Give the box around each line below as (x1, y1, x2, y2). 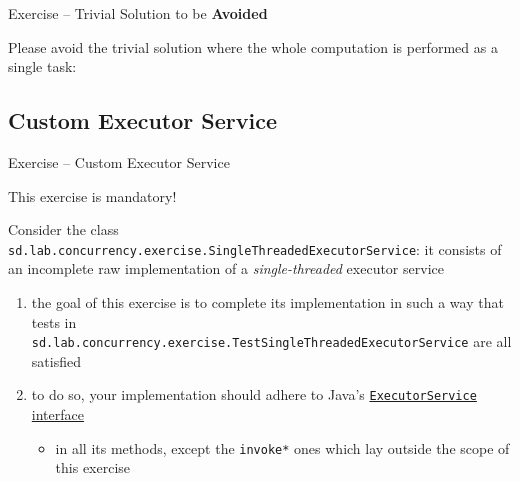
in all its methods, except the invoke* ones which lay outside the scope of (55, 437, 510, 458)
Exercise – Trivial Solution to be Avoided (8, 3, 268, 23)
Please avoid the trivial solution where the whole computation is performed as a (8, 36, 498, 57)
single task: (8, 56, 77, 77)
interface (31, 404, 84, 425)
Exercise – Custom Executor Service (8, 151, 230, 172)
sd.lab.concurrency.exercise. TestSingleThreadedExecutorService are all (31, 331, 512, 352)
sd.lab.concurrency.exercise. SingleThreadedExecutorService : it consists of (8, 238, 502, 259)
